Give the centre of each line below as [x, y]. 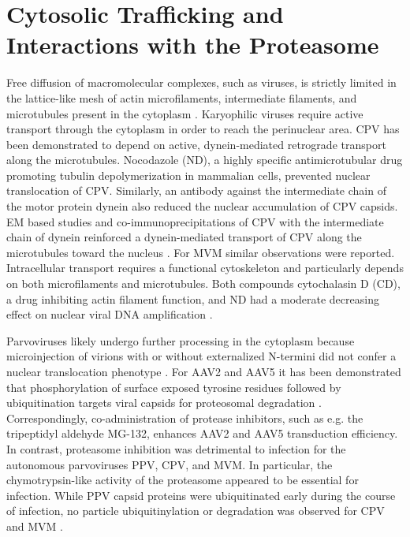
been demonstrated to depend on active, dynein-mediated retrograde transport [196, 144]
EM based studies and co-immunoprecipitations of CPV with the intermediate [195, 221]
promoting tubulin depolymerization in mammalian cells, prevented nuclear [188, 175]
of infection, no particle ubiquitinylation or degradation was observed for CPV [196, 511]
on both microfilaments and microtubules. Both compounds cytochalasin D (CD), [203, 283]
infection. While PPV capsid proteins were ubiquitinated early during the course [201, 495]
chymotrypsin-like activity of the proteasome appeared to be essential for [183, 480]
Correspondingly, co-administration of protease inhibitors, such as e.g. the [185, 418]
